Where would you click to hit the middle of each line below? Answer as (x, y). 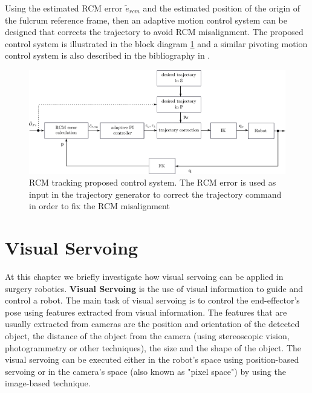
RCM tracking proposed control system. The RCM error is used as (153, 182)
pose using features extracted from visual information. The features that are (146, 312)
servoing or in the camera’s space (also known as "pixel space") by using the (145, 371)
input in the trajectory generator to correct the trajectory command (155, 194)
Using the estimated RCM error (64, 8)
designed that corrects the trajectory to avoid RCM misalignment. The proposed (154, 32)
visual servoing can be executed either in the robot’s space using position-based (152, 359)
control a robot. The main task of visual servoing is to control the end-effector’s (152, 300)
